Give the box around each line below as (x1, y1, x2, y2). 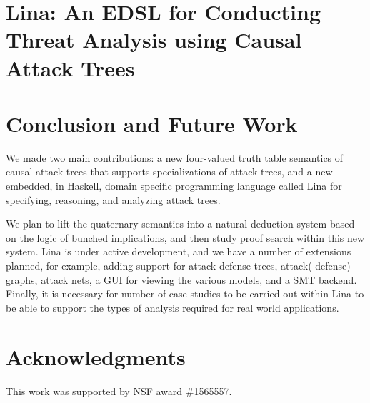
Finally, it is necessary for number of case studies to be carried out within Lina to (6, 286, 364, 301)
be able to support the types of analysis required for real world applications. (6, 300, 339, 315)
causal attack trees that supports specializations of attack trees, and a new (6, 164, 333, 179)
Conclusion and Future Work (6, 108, 298, 138)
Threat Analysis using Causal (6, 25, 302, 54)
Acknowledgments (6, 342, 186, 371)
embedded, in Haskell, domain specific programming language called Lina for (6, 178, 342, 193)
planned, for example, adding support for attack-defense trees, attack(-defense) (6, 258, 351, 273)
